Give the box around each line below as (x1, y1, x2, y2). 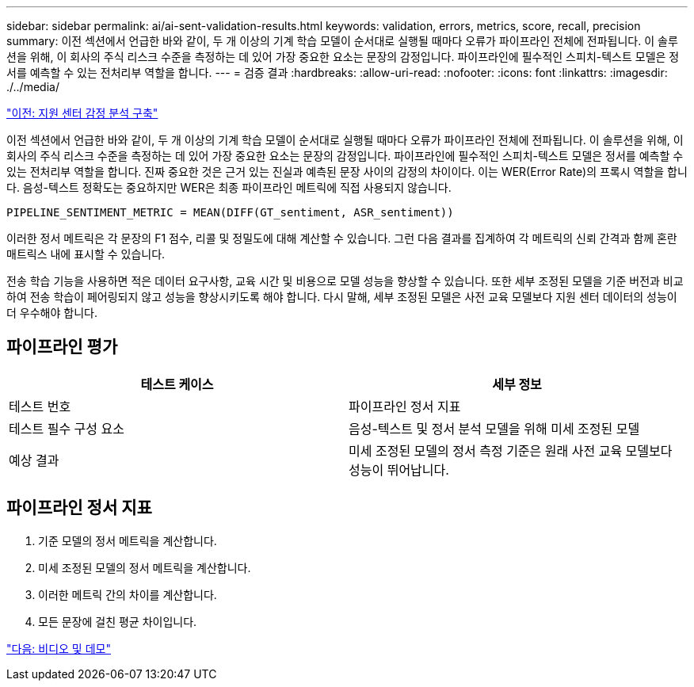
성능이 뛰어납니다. (349, 461, 449, 478)
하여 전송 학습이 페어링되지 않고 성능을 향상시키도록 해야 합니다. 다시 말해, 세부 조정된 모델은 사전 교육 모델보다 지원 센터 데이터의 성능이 (6, 290, 677, 303)
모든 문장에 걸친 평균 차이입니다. (38, 614, 197, 628)
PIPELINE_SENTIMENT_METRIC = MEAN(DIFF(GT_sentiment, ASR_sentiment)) (6, 206, 454, 219)
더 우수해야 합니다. (6, 306, 97, 319)
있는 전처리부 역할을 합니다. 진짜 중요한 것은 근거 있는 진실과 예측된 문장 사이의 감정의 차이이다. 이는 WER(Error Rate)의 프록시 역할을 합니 (6, 165, 688, 178)
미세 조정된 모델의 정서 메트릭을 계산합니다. (38, 560, 251, 574)
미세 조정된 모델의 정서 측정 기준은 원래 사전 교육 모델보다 (349, 442, 673, 459)
